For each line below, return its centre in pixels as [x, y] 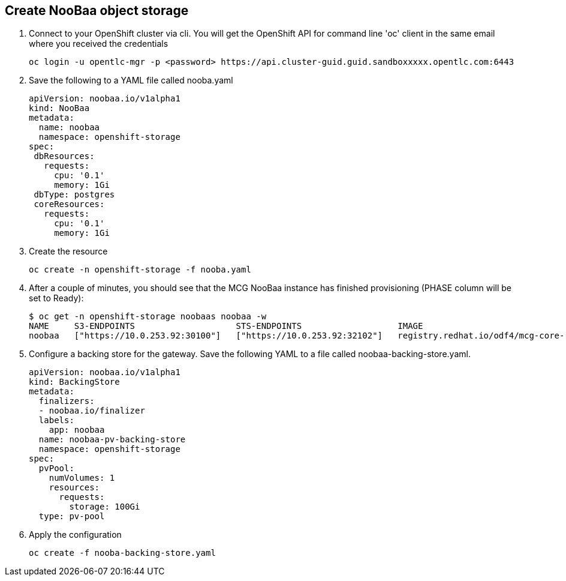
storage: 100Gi [105, 507]
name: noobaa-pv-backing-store [112, 440]
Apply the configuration [75, 535]
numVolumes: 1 [82, 478]
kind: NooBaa [59, 108]
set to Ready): [56, 298]
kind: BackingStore [74, 382]
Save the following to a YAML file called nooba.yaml [131, 80]
